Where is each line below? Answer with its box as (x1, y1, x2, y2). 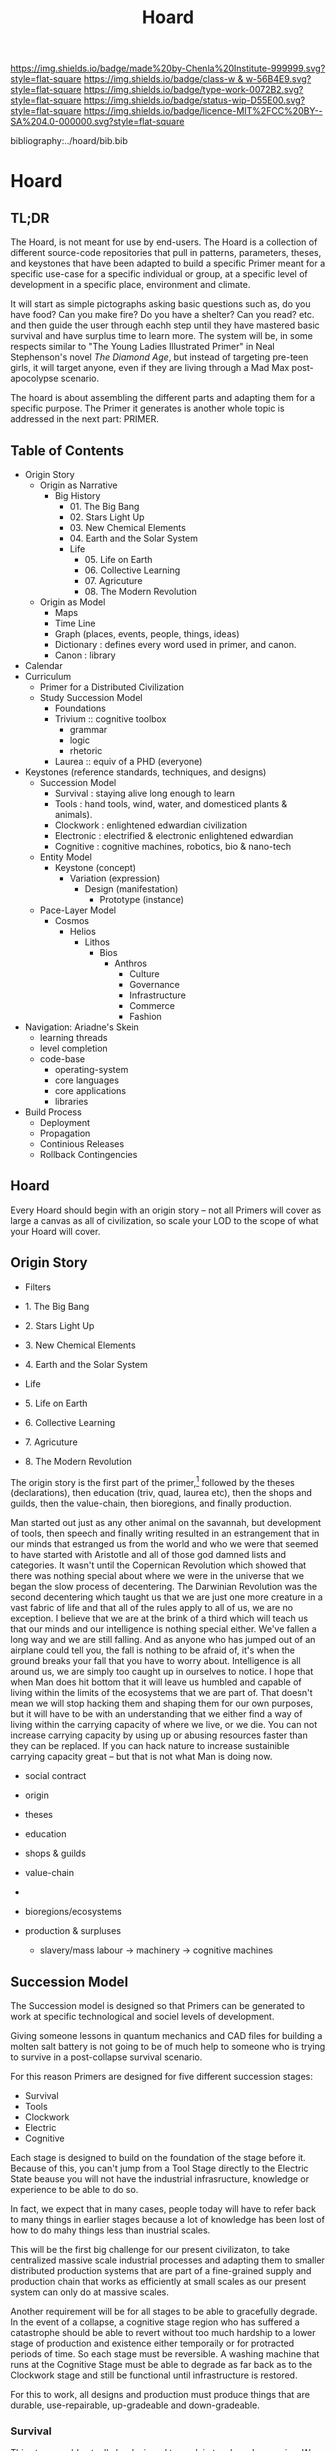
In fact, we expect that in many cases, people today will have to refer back (10, 2203, 317, 2215)
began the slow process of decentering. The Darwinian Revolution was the (10, 1581, 318, 1593)
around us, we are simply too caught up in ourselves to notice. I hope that (10, 1666, 314, 1678)
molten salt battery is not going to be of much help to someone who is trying (10, 2041, 326, 2053)
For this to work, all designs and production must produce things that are (10, 2389, 310, 2401)
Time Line (54, 617, 96, 629)
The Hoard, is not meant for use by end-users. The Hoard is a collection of (10, 236, 318, 248)
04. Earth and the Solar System (69, 532, 198, 544)
